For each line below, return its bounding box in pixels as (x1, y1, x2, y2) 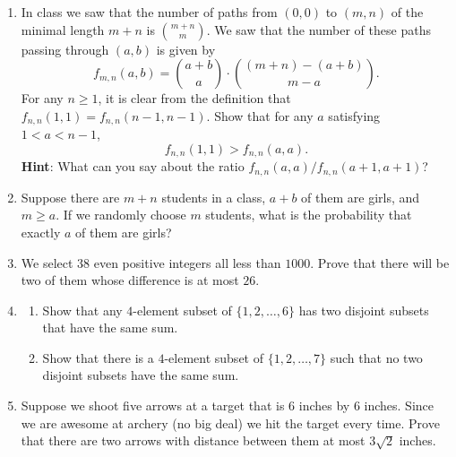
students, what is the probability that (205, 205, 412, 224)
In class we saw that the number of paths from (21, 3, 278, 21)
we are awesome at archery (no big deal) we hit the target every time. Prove (21, 413, 440, 432)
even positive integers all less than (93, 253, 281, 272)
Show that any (42, 300, 123, 319)
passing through (21, 39, 109, 58)
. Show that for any (206, 106, 314, 125)
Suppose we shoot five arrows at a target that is (21, 396, 285, 415)
